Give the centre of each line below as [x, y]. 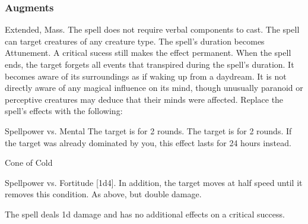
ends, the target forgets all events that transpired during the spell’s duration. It [150, 64]
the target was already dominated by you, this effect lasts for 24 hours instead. [148, 142]
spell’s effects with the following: [64, 111]
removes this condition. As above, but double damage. [103, 194]
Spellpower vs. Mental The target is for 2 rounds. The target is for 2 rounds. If [148, 130]
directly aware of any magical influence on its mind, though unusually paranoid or [154, 88]
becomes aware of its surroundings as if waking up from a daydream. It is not [146, 76]
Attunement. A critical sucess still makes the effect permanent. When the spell [148, 53]
